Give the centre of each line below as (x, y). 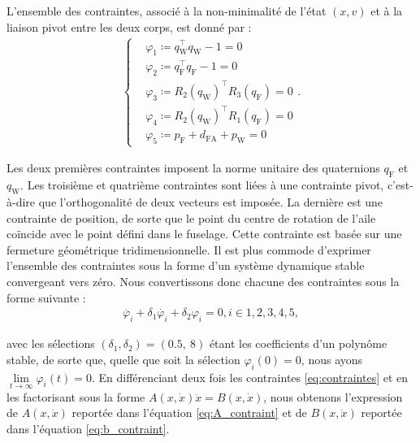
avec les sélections (51, 343)
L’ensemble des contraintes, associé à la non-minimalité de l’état (167, 11)
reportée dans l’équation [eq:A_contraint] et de (189, 413)
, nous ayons (332, 359)
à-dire (21, 202)
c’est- (400, 185)
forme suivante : (46, 297)
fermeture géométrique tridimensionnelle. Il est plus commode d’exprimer (189, 249)
